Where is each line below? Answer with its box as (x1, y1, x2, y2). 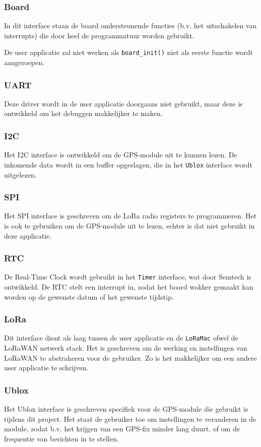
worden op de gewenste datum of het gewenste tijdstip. (4, 291, 174, 302)
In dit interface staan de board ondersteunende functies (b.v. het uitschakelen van (4, 20, 257, 31)
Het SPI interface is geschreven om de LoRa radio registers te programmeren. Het (4, 210, 257, 221)
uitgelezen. (4, 169, 37, 180)
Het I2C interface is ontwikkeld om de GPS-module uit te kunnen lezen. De (4, 149, 237, 160)
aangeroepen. (4, 57, 45, 68)
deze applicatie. (4, 230, 52, 241)
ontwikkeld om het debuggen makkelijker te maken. (4, 108, 163, 119)
